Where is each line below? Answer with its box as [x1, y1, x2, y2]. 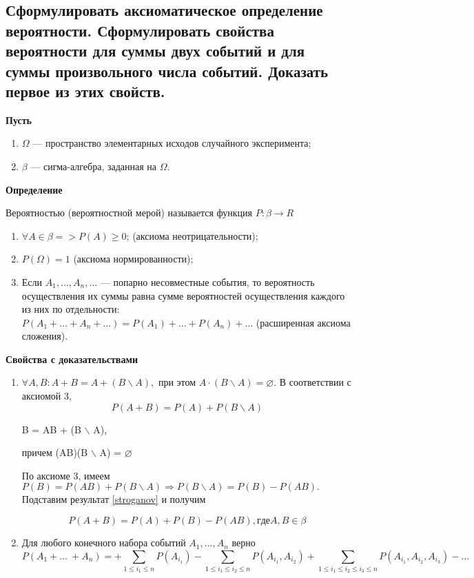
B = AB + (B [21, 422, 81, 436]
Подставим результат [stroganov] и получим [21, 492, 206, 506]
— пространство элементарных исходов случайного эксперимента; [32, 136, 311, 150]
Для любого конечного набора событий [21, 535, 186, 550]
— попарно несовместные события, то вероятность [100, 274, 315, 289]
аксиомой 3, [21, 389, 72, 403]
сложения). [21, 329, 68, 343]
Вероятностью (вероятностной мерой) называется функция [6, 205, 253, 220]
